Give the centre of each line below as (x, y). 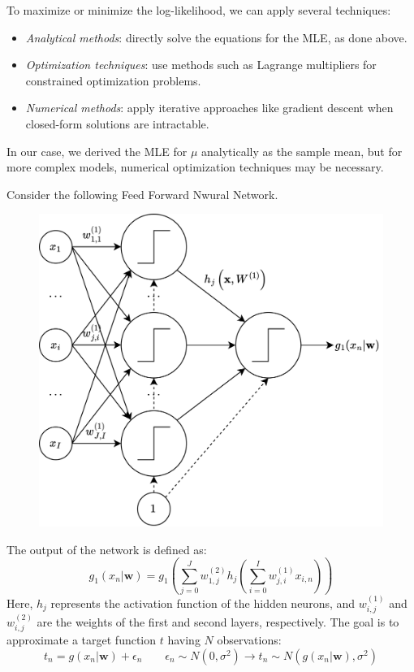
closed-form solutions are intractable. (117, 123)
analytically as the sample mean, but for (302, 151)
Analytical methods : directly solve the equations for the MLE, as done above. (216, 37)
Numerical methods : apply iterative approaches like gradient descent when (209, 108)
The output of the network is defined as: (107, 549)
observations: (249, 640)
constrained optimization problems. (113, 80)
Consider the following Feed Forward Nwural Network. (142, 194)
